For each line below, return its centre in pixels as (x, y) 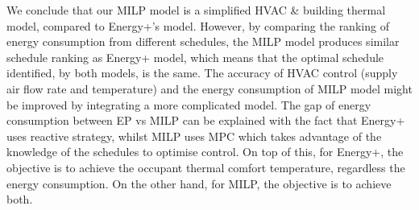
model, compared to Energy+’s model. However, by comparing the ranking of (198, 25)
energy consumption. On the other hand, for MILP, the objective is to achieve (199, 183)
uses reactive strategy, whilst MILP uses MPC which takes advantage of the (194, 136)
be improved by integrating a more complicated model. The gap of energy (189, 104)
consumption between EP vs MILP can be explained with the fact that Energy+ (206, 120)
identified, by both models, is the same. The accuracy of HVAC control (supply (202, 73)
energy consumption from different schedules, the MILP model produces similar (203, 41)
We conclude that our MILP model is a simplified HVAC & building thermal (196, 10)
